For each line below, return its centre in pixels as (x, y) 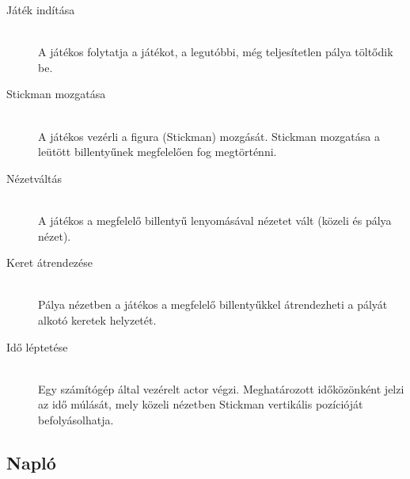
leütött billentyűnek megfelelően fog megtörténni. (158, 152)
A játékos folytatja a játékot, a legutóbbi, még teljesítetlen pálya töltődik (216, 52)
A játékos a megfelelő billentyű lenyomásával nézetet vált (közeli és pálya (215, 220)
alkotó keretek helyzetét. (97, 319)
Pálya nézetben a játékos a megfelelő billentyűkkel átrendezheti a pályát (213, 304)
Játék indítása (41, 10)
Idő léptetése (37, 346)
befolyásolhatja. (76, 419)
